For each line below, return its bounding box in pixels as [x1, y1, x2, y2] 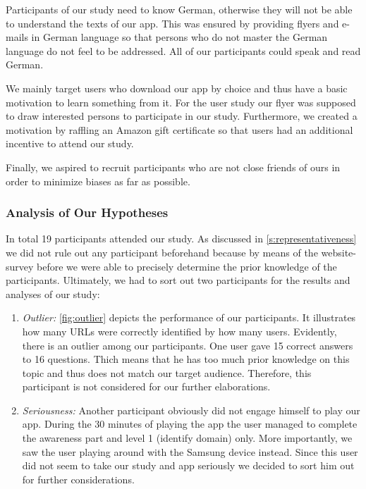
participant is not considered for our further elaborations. [22, 379, 271, 394]
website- [321, 244, 356, 259]
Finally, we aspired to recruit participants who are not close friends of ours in [6, 159, 341, 174]
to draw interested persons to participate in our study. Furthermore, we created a [6, 109, 358, 123]
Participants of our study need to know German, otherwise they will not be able [6, 2, 353, 16]
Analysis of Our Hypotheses [6, 204, 169, 221]
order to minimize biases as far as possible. [6, 173, 190, 188]
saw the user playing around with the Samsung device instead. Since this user [22, 444, 358, 459]
